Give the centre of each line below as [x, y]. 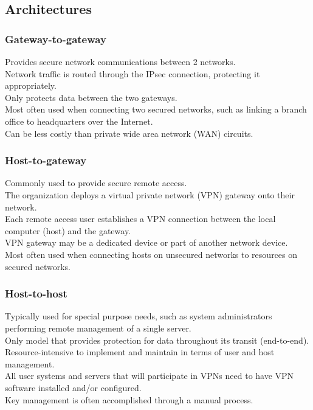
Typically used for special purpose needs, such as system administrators [139, 316]
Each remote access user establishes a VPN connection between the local [140, 219]
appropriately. [31, 85]
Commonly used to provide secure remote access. [96, 183]
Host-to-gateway [46, 160]
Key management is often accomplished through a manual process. [129, 399]
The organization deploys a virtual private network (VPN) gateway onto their [150, 194]
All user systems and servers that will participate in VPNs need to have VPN [150, 376]
